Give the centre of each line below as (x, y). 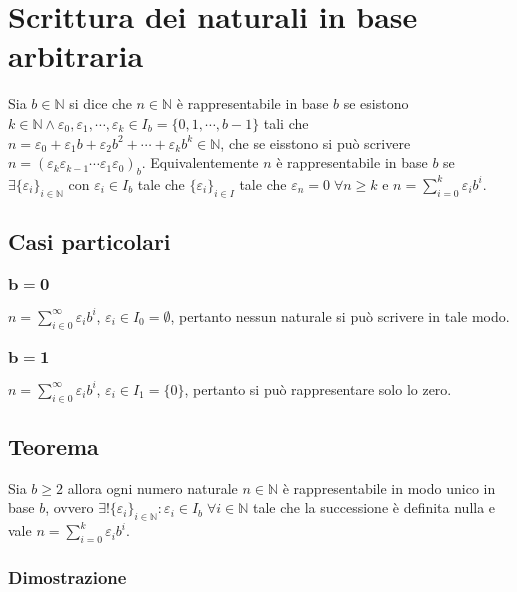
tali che (286, 122)
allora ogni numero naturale (152, 487)
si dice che (100, 103)
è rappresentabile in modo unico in (389, 487)
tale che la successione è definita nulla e (374, 507)
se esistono (376, 103)
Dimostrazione (67, 576)
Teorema (53, 446)
